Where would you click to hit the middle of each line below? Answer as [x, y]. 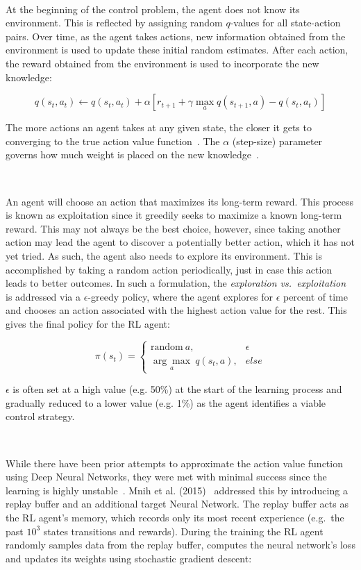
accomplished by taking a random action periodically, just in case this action [169, 269]
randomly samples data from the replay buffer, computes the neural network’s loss [180, 545]
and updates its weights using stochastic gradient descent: [129, 558]
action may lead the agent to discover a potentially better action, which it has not [180, 242]
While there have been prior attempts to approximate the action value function [174, 463]
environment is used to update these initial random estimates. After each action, [177, 50]
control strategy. [40, 416]
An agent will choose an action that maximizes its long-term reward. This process [180, 201]
